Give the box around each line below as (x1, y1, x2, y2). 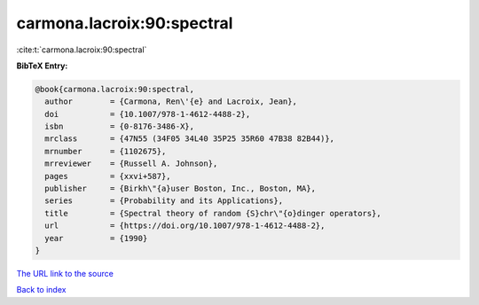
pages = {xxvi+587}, (44, 171, 172, 181)
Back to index (16, 285, 67, 295)
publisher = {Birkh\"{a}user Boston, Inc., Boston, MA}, (44, 184, 317, 194)
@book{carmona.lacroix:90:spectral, (35, 84, 195, 94)
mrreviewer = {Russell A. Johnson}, (44, 159, 218, 168)
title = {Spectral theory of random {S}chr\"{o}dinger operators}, (44, 208, 381, 218)
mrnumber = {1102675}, (44, 146, 167, 156)
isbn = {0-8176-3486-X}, (44, 121, 195, 132)
